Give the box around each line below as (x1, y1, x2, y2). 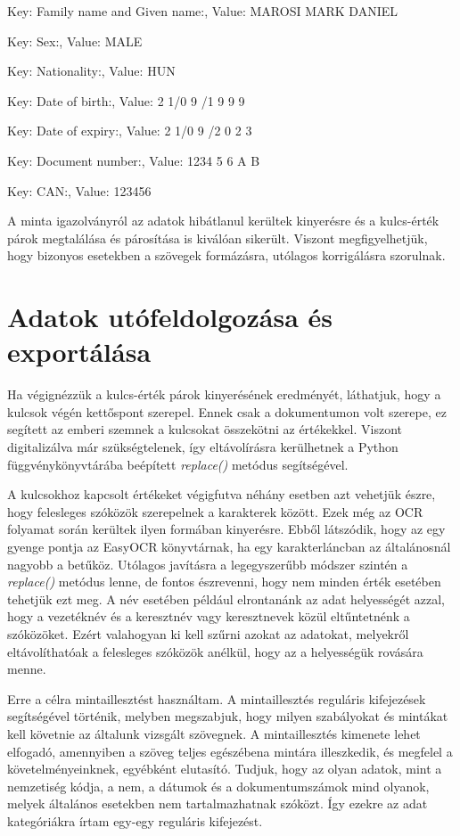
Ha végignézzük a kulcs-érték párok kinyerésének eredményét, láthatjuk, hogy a (7, 385, 441, 404)
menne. (7, 660, 46, 678)
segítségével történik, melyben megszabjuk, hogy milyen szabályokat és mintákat (7, 707, 448, 725)
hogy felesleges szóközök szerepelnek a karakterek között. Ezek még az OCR (7, 502, 423, 520)
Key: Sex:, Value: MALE (7, 31, 143, 50)
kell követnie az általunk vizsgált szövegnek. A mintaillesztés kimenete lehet (7, 724, 421, 742)
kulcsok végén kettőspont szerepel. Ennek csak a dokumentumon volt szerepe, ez (7, 402, 447, 421)
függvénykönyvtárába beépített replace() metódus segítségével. (7, 455, 349, 473)
